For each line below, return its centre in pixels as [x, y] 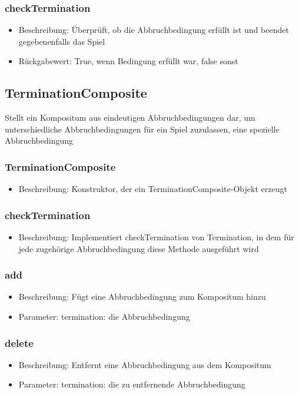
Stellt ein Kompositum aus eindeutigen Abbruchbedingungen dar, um [130, 117]
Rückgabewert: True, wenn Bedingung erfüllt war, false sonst [128, 61]
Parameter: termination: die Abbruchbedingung [104, 317]
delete [19, 342]
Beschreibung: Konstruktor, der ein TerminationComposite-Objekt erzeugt [153, 189]
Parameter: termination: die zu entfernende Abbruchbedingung [132, 384]
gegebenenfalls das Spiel [62, 41]
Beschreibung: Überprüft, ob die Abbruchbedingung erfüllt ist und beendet [154, 30]
